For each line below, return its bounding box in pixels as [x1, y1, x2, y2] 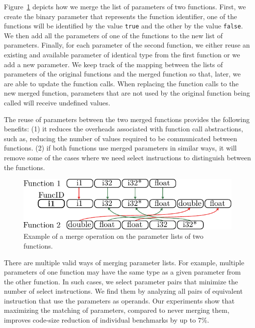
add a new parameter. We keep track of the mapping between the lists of [4, 59, 223, 69]
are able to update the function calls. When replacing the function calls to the [4, 78, 239, 88]
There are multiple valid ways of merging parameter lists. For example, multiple [4, 257, 244, 267]
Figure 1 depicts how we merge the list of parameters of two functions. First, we [4, 1, 246, 11]
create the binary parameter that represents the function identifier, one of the [4, 11, 237, 21]
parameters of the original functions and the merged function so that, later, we [4, 69, 241, 79]
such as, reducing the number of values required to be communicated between [4, 133, 237, 143]
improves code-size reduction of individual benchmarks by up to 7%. [4, 315, 209, 325]
